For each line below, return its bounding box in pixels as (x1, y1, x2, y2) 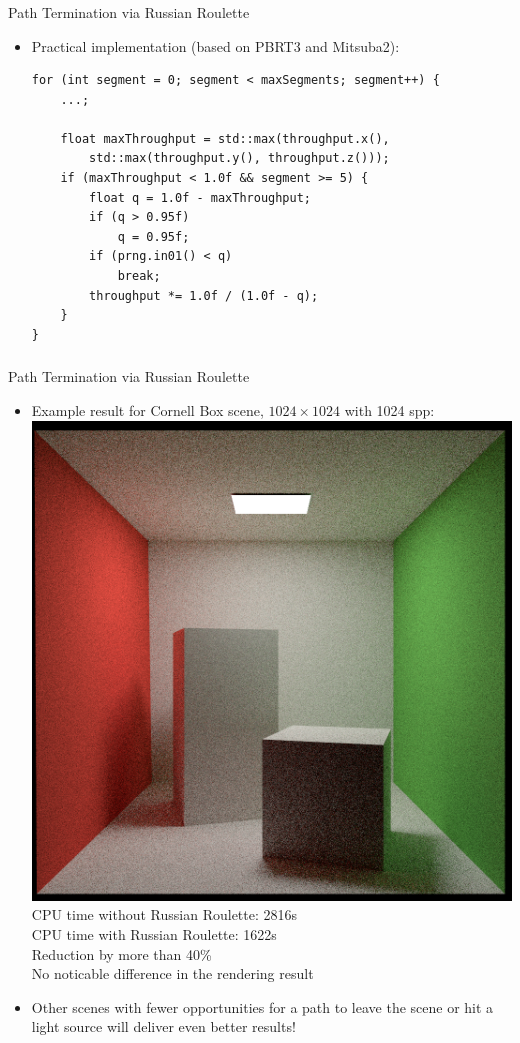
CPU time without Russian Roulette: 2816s (31, 904, 298, 925)
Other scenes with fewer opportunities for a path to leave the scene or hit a (31, 996, 494, 1017)
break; (117, 269, 161, 284)
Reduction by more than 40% (31, 943, 212, 964)
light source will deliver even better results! (31, 1016, 296, 1037)
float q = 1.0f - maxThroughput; (89, 190, 311, 205)
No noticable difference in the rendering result (31, 963, 314, 984)
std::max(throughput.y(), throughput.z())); (89, 151, 390, 166)
